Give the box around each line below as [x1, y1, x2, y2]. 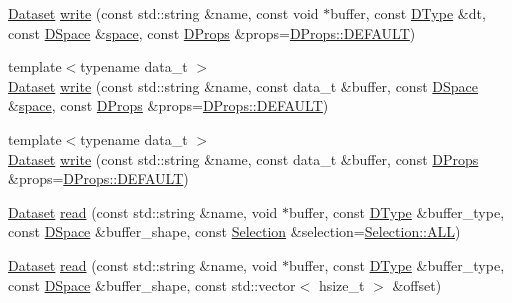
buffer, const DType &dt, [330, 3, 486, 23]
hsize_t [318, 274, 365, 295]
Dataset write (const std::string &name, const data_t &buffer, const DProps [8, 148, 479, 169]
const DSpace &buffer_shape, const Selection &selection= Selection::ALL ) [8, 221, 461, 242]
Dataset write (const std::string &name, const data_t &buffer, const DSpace [8, 75, 478, 96]
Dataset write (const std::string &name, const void [8, 3, 319, 23]
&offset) [392, 274, 442, 295]
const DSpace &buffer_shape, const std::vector [8, 274, 296, 295]
